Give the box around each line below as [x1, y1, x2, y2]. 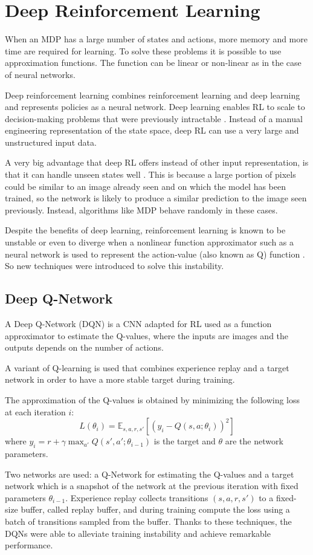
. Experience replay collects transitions [65, 491, 208, 504]
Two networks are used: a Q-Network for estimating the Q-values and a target [5, 467, 294, 480]
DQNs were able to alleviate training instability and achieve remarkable [5, 527, 271, 539]
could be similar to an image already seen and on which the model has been [5, 180, 286, 192]
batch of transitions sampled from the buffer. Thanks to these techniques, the [5, 514, 292, 527]
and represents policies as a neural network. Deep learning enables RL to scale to [5, 100, 305, 113]
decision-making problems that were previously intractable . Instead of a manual [5, 112, 303, 125]
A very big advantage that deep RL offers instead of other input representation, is [5, 156, 309, 169]
